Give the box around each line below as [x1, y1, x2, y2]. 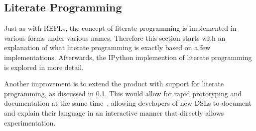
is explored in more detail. [4, 62, 84, 72]
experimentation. [4, 117, 56, 128]
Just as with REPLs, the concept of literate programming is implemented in [4, 23, 237, 33]
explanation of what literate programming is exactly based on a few [4, 42, 211, 53]
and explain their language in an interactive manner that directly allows [4, 107, 224, 118]
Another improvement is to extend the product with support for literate [4, 78, 224, 89]
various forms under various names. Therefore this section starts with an [4, 32, 226, 43]
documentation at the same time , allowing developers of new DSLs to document [4, 98, 252, 108]
